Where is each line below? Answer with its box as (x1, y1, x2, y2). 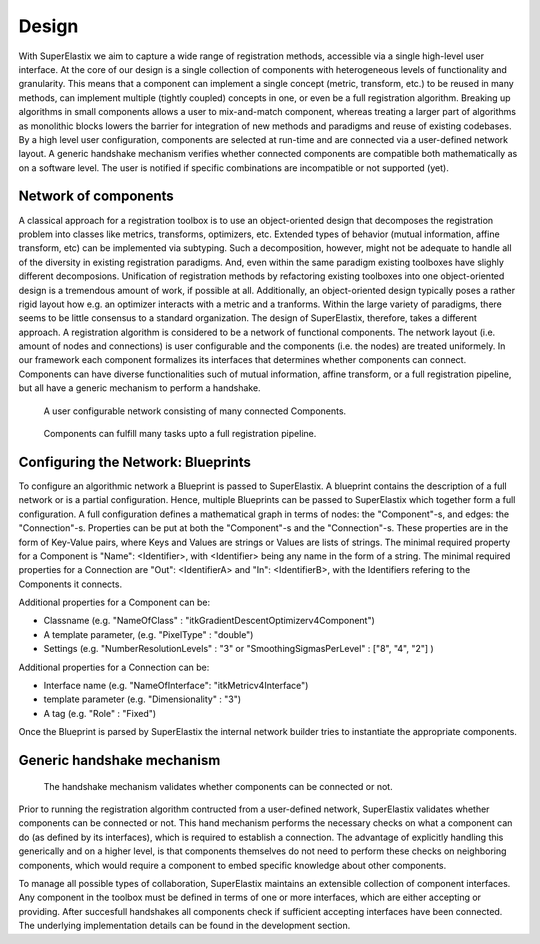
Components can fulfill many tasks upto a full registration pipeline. (43, 428, 317, 440)
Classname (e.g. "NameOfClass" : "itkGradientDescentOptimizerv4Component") (43, 615, 375, 627)
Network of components (18, 188, 174, 205)
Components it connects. (18, 578, 123, 590)
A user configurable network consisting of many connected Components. (43, 405, 347, 417)
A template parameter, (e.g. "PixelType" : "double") (43, 628, 254, 640)
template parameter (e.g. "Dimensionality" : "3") (43, 693, 242, 705)
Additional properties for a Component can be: (18, 596, 210, 609)
